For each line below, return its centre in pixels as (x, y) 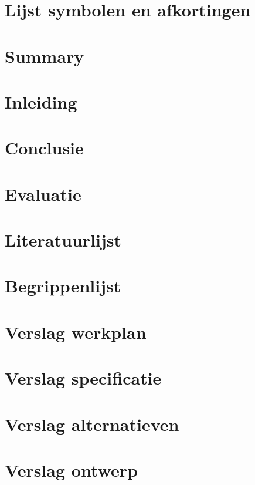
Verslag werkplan (76, 331)
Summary (45, 55)
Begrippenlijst (63, 286)
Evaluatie (43, 193)
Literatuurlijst (63, 240)
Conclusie (44, 148)
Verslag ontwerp (71, 469)
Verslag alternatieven (92, 424)
